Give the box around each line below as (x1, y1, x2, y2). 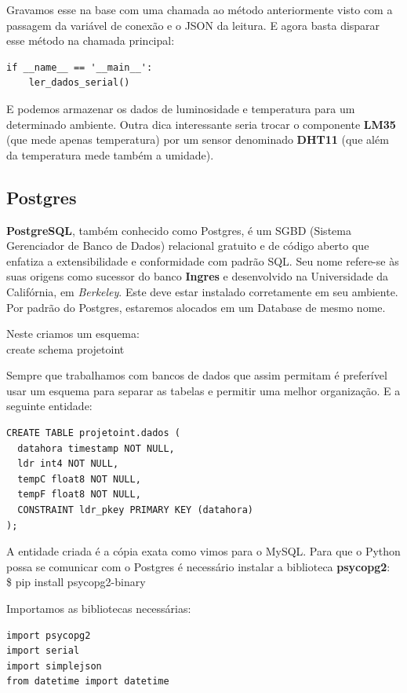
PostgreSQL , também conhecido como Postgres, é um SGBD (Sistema (6, 222, 351, 238)
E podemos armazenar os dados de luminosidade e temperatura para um (6, 100, 355, 116)
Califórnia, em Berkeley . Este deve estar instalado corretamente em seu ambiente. (6, 283, 398, 299)
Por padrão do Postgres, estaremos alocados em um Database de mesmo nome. (6, 299, 386, 315)
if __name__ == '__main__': (6, 61, 153, 73)
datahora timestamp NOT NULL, (17, 442, 175, 454)
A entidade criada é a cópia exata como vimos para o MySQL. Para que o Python (6, 543, 401, 559)
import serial (6, 645, 80, 657)
